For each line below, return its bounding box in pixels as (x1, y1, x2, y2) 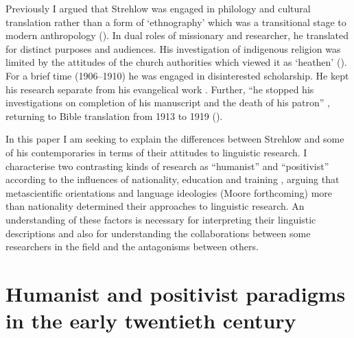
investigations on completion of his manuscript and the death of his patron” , (5, 95, 331, 110)
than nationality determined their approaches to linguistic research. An (5, 199, 305, 213)
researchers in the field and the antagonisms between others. (5, 239, 259, 254)
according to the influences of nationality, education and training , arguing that (5, 172, 340, 186)
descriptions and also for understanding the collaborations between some (5, 226, 311, 240)
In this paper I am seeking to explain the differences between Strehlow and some (5, 132, 344, 146)
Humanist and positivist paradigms (5, 279, 346, 307)
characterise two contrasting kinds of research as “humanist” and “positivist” (5, 158, 329, 173)
